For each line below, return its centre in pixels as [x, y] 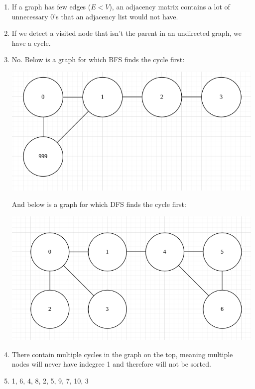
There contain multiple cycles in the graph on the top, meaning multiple [122, 354]
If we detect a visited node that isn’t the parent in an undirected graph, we [127, 33]
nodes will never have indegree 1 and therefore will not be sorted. [111, 364]
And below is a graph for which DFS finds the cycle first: [99, 204]
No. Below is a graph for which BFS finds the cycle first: [98, 59]
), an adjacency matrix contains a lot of [170, 6]
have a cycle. [31, 43]
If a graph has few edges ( [51, 6]
